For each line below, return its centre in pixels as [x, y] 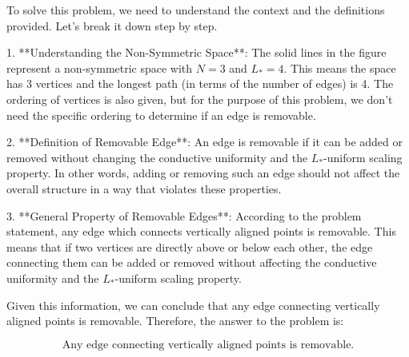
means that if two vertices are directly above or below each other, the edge [190, 246]
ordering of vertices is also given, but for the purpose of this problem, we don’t [200, 99]
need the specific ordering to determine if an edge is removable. [161, 115]
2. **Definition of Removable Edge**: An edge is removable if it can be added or [204, 142]
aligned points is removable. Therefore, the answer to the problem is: [175, 321]
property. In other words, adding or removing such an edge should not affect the [203, 173]
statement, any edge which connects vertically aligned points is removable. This [201, 231]
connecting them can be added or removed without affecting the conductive [192, 262]
